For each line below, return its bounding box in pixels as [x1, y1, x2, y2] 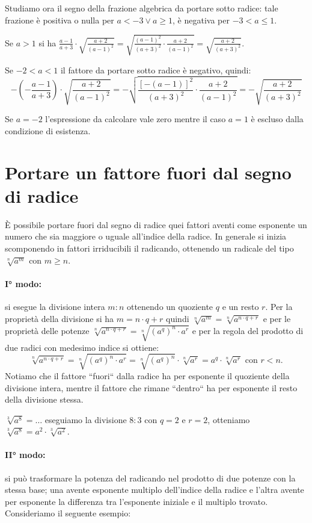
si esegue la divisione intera [5, 300, 105, 313]
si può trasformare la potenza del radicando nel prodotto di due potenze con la [5, 471, 296, 484]
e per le [263, 312, 291, 324]
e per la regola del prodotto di [192, 324, 304, 336]
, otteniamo [207, 413, 250, 426]
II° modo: [5, 448, 46, 461]
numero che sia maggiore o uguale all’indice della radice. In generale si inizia [5, 230, 287, 243]
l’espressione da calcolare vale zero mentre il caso [45, 113, 226, 125]
